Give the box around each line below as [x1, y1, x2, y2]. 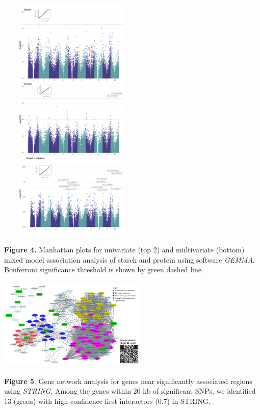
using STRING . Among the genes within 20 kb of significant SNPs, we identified [4, 386, 256, 396]
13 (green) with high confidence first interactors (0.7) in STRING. [4, 395, 211, 406]
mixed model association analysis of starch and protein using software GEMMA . [4, 254, 255, 265]
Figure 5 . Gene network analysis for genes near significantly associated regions [4, 375, 252, 386]
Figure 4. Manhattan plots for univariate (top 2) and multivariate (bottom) [4, 244, 245, 255]
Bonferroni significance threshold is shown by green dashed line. [4, 264, 203, 275]
